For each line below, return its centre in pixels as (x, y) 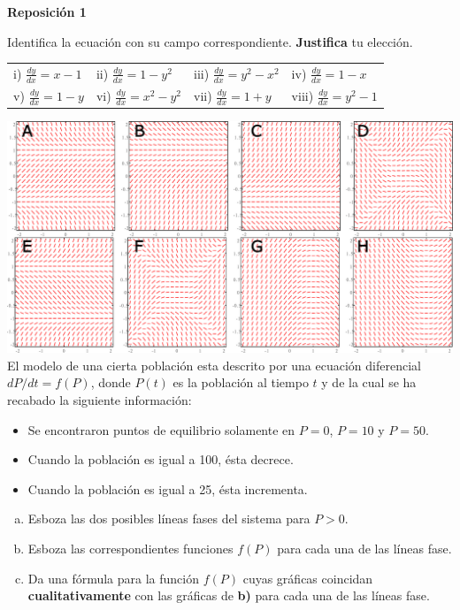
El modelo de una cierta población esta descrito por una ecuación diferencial (214, 365)
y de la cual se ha (369, 382)
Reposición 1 (47, 11)
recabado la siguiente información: (100, 399)
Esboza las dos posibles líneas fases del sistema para (169, 518)
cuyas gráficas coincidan (308, 578)
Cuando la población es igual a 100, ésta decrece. (161, 459)
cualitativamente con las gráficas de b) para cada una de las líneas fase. (229, 595)
